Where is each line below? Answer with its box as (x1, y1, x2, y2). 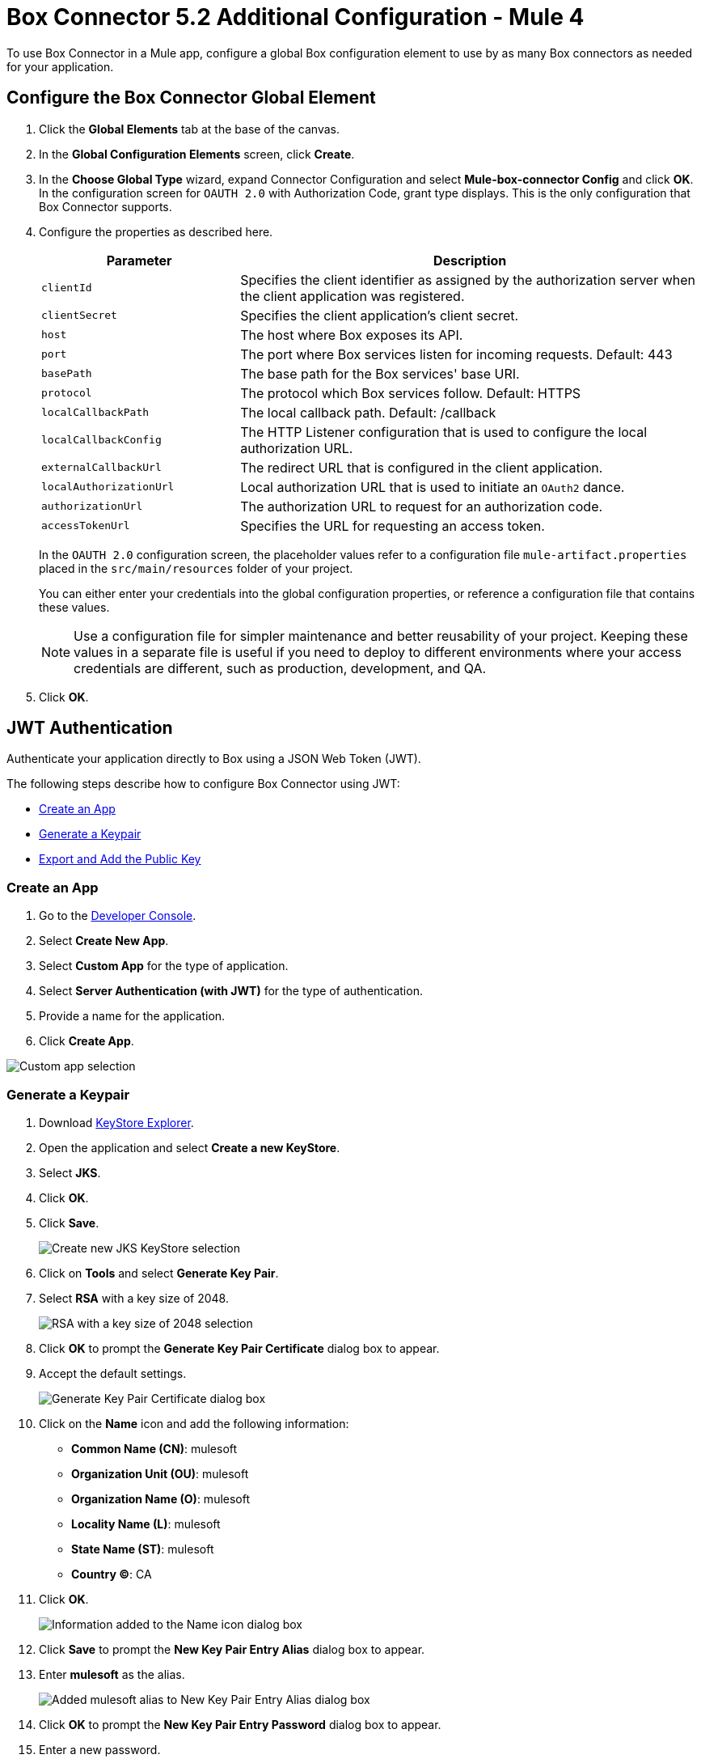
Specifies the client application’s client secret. (240, 307, 519, 324)
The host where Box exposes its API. (240, 326, 463, 343)
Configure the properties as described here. (39, 224, 273, 239)
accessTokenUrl (41, 519, 130, 532)
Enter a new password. (39, 1742, 161, 1757)
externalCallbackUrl (41, 461, 162, 474)
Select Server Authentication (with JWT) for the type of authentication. (39, 984, 423, 998)
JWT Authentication (6, 718, 173, 739)
